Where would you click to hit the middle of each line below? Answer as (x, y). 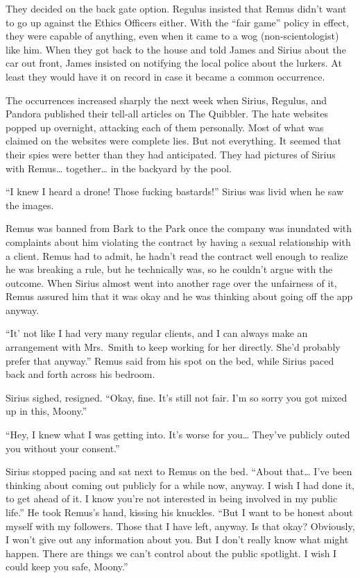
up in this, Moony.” (46, 411)
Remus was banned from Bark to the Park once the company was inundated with (179, 228)
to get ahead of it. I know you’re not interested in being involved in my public (172, 498)
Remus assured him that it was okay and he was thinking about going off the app (179, 296)
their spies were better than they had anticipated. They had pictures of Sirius (171, 154)
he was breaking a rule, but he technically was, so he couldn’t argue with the (169, 269)
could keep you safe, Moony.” (67, 567)
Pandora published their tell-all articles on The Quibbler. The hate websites (167, 114)
